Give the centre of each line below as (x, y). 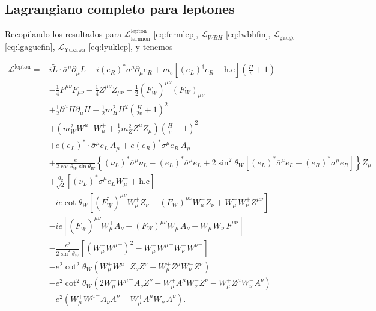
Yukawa (75, 50)
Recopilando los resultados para (63, 34)
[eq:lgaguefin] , (30, 46)
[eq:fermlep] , (176, 34)
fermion (141, 39)
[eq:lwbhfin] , (248, 34)
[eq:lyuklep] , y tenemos (131, 46)
